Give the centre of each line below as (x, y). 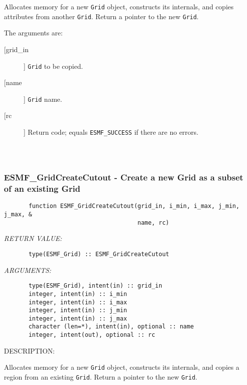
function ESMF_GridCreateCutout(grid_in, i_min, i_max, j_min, (134, 206)
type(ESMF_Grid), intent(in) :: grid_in (96, 286)
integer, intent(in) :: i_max (78, 302)
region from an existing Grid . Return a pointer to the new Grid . (101, 377)
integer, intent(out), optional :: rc (92, 335)
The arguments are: (33, 33)
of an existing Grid (42, 189)
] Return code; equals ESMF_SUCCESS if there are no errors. (111, 132)
